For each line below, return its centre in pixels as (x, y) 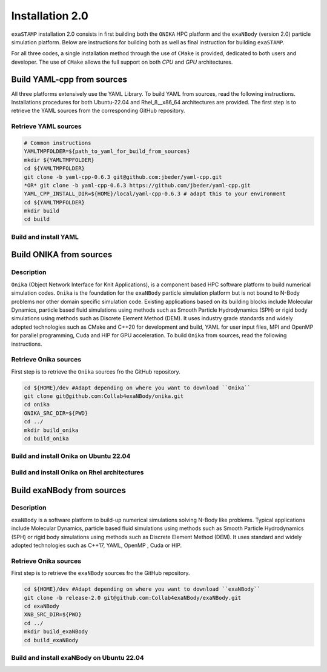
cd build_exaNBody (51, 640)
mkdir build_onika (51, 430)
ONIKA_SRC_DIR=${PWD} (56, 413)
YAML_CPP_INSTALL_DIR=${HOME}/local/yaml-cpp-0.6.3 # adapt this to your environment (155, 194)
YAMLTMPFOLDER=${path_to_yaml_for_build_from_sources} (107, 151)
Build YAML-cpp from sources (69, 79)
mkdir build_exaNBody (56, 632)
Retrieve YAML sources (46, 126)
